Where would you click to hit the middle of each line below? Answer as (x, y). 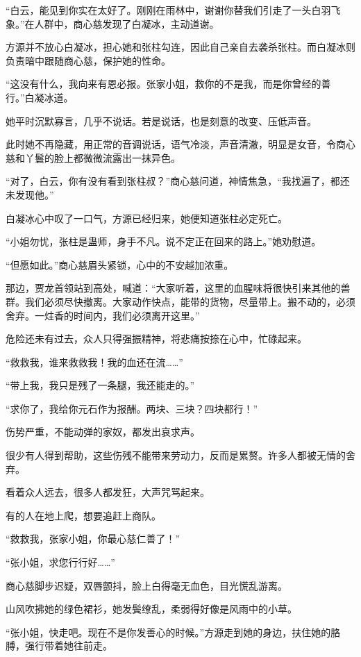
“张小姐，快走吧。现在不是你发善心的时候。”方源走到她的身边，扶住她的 (168, 632)
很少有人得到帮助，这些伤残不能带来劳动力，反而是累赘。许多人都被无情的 (176, 455)
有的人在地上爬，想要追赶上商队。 (83, 515)
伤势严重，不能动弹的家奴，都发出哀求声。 (103, 432)
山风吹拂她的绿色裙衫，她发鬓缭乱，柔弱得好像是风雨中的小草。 (151, 609)
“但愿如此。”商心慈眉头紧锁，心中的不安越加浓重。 (120, 264)
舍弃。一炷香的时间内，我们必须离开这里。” (103, 315)
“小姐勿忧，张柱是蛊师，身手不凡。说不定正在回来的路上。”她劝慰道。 (163, 241)
